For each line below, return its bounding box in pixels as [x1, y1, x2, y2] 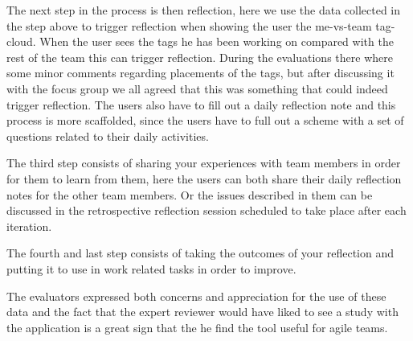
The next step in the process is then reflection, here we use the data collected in [6, 2, 401, 18]
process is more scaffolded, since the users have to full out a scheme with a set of [6, 112, 404, 129]
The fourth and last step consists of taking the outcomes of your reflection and [6, 244, 395, 261]
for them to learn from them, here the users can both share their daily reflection [6, 170, 402, 187]
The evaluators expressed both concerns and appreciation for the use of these [6, 287, 386, 304]
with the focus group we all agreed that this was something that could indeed [6, 80, 388, 97]
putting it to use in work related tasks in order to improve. [6, 260, 296, 277]
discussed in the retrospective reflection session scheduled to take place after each [6, 202, 407, 219]
